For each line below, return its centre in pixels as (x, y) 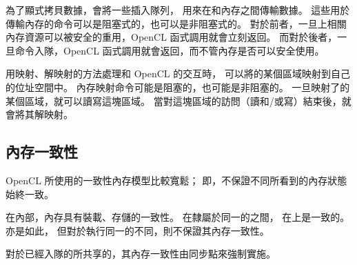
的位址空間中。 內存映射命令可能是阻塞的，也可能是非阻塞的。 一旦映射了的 (178, 87)
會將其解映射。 (39, 114)
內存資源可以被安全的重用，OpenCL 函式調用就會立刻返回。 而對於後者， (172, 37)
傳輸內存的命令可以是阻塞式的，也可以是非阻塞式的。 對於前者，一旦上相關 (176, 23)
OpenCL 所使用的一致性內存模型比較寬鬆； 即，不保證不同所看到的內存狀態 (176, 180)
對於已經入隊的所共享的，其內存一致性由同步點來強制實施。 (141, 254)
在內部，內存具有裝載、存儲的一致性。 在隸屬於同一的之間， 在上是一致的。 (178, 217)
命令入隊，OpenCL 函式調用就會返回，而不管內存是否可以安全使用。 (170, 50)
